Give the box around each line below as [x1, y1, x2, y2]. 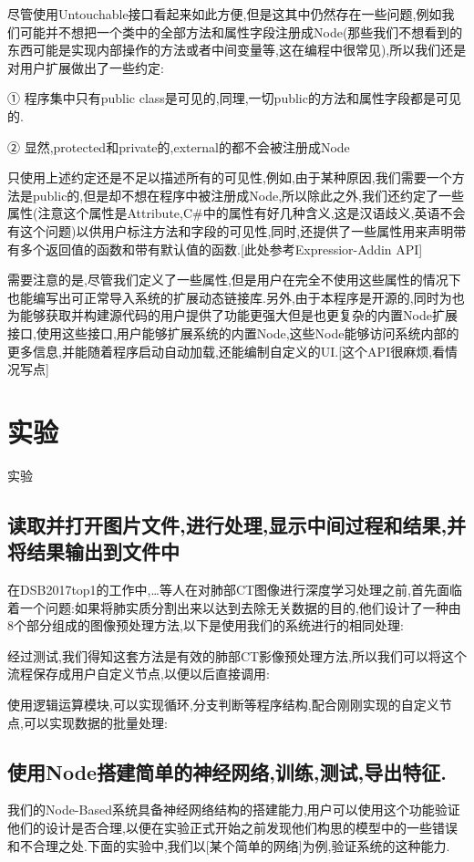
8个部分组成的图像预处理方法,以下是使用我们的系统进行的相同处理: [7, 616, 404, 635]
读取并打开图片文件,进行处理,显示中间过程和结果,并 [7, 510, 467, 538]
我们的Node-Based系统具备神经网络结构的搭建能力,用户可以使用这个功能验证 [7, 800, 460, 819]
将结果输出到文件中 [7, 537, 180, 566]
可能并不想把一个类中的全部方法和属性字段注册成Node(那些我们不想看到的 [19, 22, 463, 41]
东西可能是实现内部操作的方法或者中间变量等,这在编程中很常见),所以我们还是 [7, 40, 467, 59]
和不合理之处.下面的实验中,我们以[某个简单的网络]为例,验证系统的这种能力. [7, 836, 450, 855]
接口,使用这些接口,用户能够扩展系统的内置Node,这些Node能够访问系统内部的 [7, 323, 459, 342]
